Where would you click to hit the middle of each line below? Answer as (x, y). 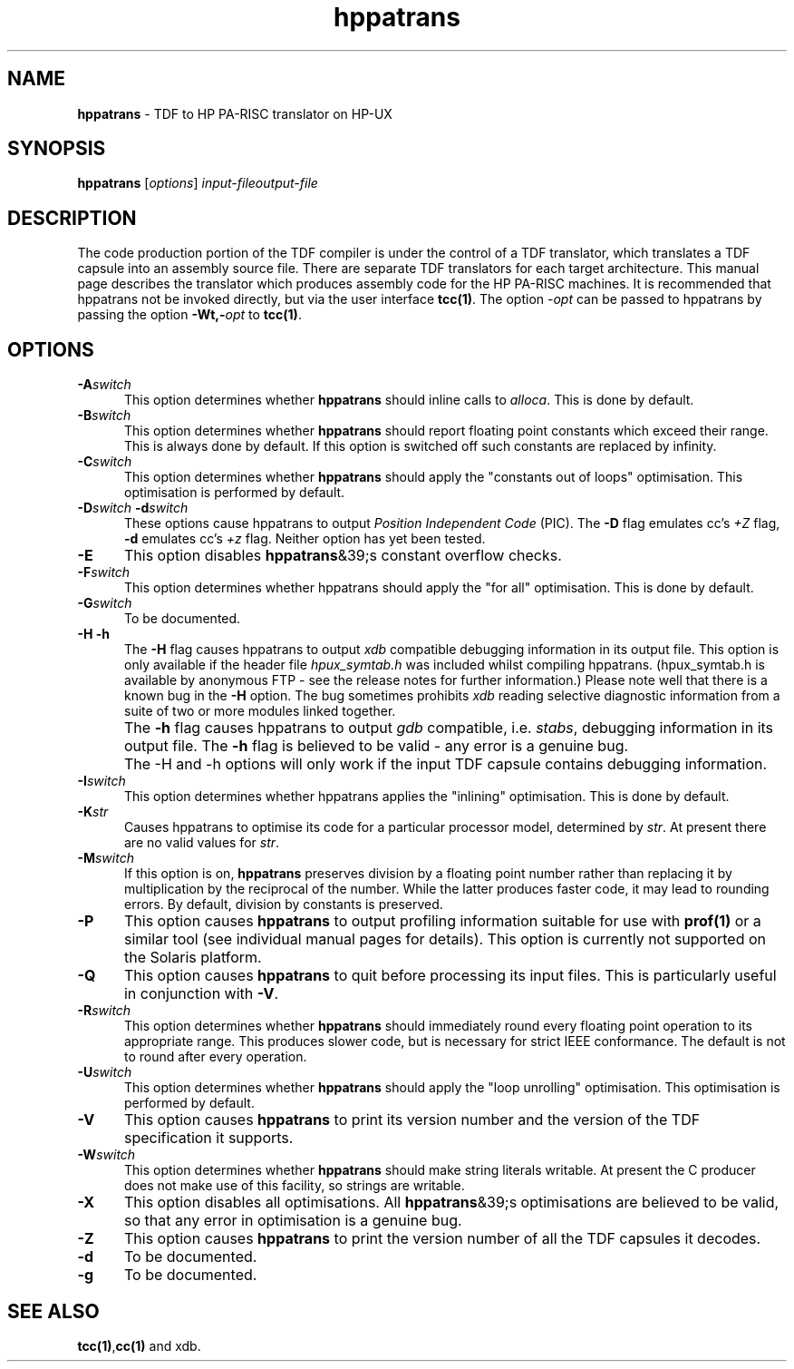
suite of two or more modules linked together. (260, 711)
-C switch (105, 462)
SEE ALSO (53, 1311)
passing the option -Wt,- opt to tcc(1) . (189, 315)
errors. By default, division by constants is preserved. (284, 905)
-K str (93, 812)
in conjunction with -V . (201, 994)
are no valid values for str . (202, 843)
